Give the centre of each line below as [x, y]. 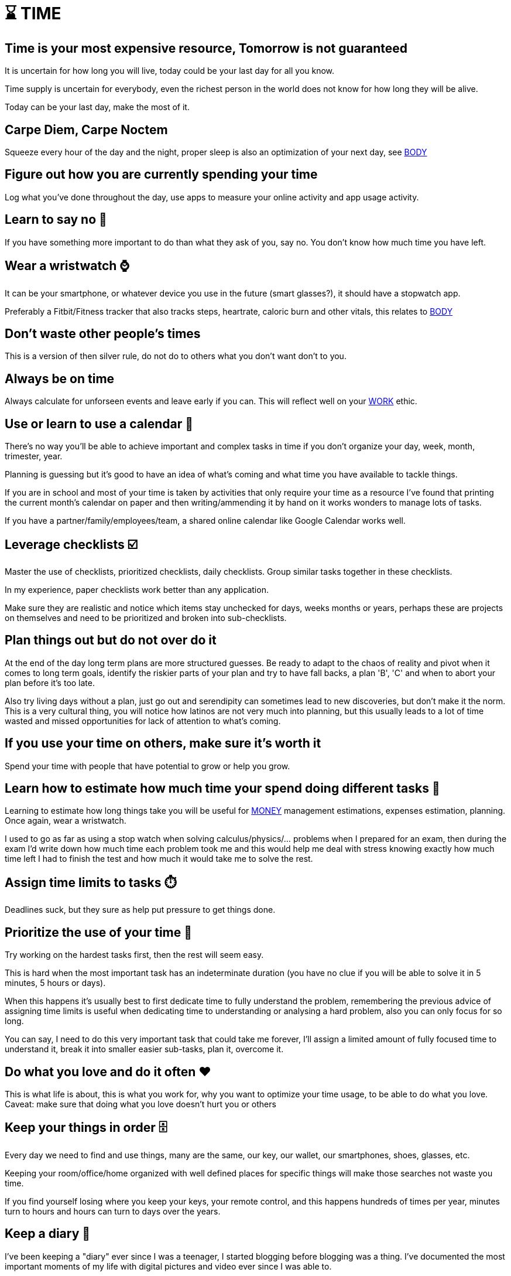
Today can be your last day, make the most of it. [97, 107]
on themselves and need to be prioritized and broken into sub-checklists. [146, 617]
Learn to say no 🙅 [56, 220]
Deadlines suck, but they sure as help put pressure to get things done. [140, 910]
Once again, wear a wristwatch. [66, 821]
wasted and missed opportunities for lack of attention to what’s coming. [143, 721]
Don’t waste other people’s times [103, 333]
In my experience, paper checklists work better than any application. [137, 589]
